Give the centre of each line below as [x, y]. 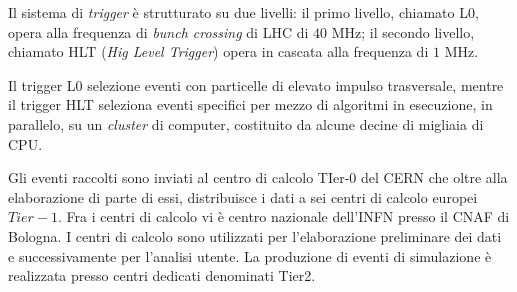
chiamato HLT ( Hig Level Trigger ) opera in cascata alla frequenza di [218, 51]
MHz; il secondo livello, [403, 31]
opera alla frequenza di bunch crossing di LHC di [158, 31]
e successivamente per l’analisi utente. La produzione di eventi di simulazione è [250, 255]
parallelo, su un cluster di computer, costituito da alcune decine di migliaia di [246, 123]
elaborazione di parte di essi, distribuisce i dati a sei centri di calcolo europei [243, 196]
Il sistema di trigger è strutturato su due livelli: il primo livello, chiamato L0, [243, 12]
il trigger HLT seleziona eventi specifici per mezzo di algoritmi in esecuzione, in [250, 104]
